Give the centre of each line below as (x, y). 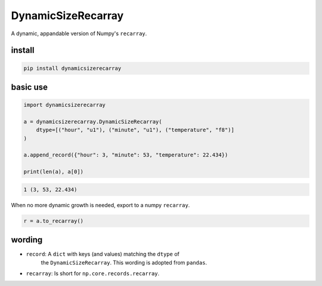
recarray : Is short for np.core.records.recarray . (93, 273)
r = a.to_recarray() (53, 221)
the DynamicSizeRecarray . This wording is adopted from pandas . (124, 262)
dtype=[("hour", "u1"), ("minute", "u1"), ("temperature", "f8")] (135, 130)
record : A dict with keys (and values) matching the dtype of (103, 254)
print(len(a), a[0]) (53, 172)
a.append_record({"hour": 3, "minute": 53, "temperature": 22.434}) (126, 155)
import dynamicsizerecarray (64, 105)
